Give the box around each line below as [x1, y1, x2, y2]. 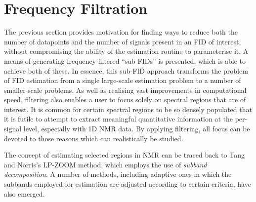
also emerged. [4, 188, 45, 199]
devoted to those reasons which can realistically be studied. [4, 133, 183, 143]
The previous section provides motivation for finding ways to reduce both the [4, 27, 238, 37]
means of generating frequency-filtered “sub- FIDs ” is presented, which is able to [4, 55, 246, 66]
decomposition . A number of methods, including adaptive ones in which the [4, 169, 232, 179]
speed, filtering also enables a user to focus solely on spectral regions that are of [4, 94, 246, 105]
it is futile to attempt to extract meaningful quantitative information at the [4, 114, 233, 124]
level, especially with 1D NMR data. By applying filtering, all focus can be [23, 123, 250, 134]
